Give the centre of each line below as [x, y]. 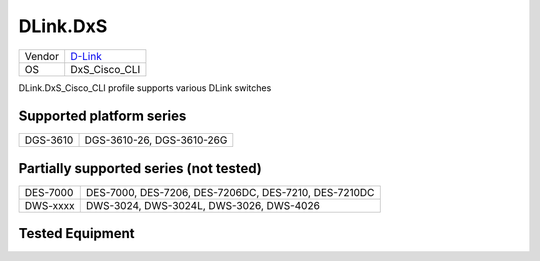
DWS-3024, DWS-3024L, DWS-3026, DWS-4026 [202, 205]
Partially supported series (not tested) [140, 168]
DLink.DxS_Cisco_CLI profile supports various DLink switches [145, 87]
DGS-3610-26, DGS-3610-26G [156, 140]
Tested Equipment [76, 233]
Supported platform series [102, 116]
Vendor [42, 56]
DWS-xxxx [49, 205]
